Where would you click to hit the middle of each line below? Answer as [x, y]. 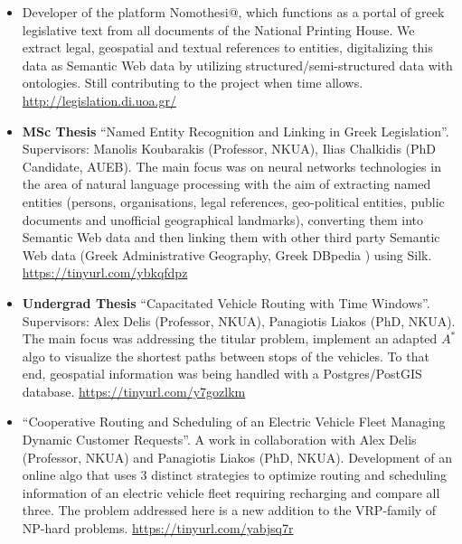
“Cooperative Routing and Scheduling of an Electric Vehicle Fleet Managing [234, 422]
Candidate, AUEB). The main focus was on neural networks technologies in [231, 166]
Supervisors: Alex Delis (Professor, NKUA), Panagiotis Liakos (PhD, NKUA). [239, 320]
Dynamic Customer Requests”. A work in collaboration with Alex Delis [219, 440]
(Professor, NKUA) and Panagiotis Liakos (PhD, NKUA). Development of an [237, 457]
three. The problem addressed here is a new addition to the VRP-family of [229, 510]
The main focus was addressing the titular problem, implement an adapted [230, 338]
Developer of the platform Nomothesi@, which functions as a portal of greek [233, 12]
